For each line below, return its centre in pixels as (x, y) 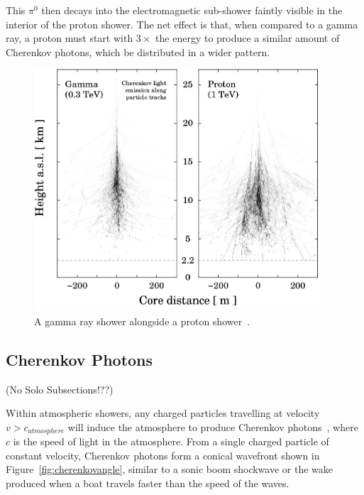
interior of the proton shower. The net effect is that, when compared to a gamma (182, 24)
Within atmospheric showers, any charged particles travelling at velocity (163, 413)
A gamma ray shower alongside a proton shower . (142, 321)
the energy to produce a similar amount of (248, 38)
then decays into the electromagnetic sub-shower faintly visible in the (192, 10)
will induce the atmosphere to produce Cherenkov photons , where (213, 426)
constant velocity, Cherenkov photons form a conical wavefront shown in (163, 455)
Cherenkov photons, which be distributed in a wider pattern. (138, 51)
